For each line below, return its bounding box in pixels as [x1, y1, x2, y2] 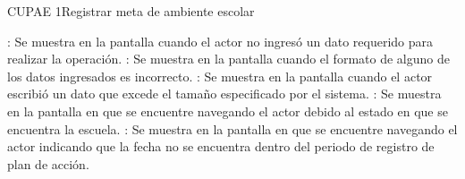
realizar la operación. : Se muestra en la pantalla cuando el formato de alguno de [7, 49, 450, 68]
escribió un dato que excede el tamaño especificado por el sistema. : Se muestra [7, 84, 442, 103]
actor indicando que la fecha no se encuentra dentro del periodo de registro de [7, 137, 435, 156]
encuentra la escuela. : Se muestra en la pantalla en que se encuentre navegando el [7, 119, 458, 138]
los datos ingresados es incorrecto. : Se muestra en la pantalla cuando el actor [7, 66, 433, 85]
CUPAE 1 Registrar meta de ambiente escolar [7, 2, 255, 20]
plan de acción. [7, 154, 89, 173]
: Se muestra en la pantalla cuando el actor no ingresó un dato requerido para [7, 31, 434, 50]
